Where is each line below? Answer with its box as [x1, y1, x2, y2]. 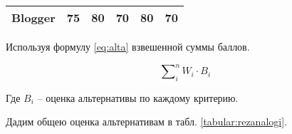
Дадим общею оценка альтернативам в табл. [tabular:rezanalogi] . [6, 114, 287, 129]
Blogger [11, 9, 56, 26]
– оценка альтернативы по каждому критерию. [37, 90, 239, 105]
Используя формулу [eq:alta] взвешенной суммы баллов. [6, 39, 250, 53]
